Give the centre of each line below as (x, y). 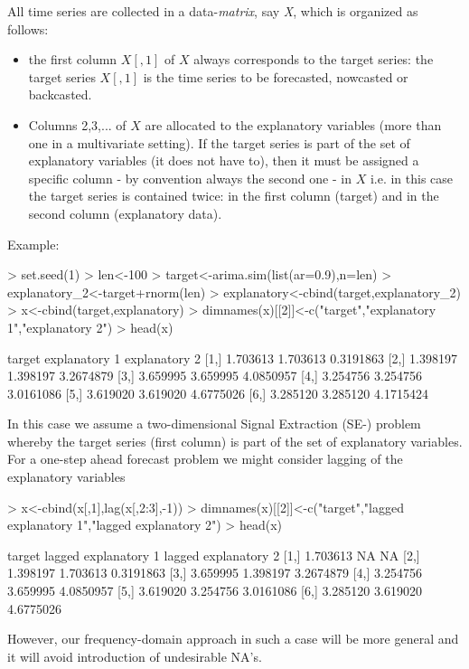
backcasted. (60, 94)
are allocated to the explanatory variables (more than (293, 124)
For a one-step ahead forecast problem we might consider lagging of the (205, 459)
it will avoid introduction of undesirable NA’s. (135, 656)
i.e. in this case (412, 178)
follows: (28, 28)
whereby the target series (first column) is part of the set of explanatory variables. (235, 441)
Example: (33, 244)
